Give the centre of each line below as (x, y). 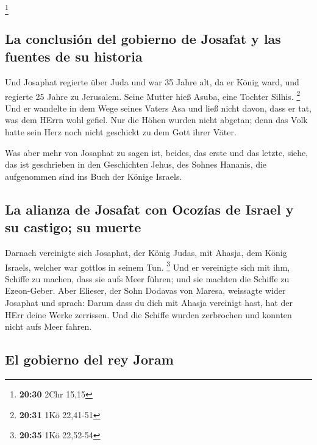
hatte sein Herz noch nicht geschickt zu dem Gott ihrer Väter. (121, 131)
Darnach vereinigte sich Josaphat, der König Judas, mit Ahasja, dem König (146, 252)
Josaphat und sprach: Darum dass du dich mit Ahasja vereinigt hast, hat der (149, 302)
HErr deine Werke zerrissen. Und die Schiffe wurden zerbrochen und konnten (148, 314)
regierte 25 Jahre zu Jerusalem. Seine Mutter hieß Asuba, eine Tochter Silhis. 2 (153, 95)
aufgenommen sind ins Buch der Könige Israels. (94, 176)
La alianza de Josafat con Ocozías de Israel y (149, 209)
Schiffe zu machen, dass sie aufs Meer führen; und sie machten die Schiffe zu (147, 278)
